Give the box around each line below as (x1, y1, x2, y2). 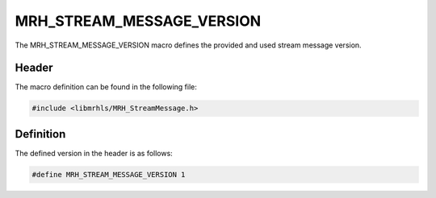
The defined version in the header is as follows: (15, 148, 173, 158)
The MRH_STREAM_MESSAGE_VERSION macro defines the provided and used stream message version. (15, 40, 363, 50)
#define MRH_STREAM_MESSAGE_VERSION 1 (31, 170, 186, 179)
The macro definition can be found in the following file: (15, 82, 198, 92)
